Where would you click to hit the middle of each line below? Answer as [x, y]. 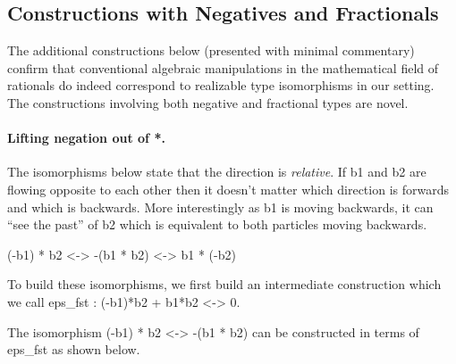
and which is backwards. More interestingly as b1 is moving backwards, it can [220, 207]
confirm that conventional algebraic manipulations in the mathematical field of [223, 67]
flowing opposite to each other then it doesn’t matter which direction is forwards [228, 189]
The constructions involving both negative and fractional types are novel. [208, 102]
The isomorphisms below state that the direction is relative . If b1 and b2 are [217, 172]
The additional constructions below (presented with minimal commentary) [211, 50]
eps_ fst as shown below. [74, 349]
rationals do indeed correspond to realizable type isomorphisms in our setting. [221, 85]
